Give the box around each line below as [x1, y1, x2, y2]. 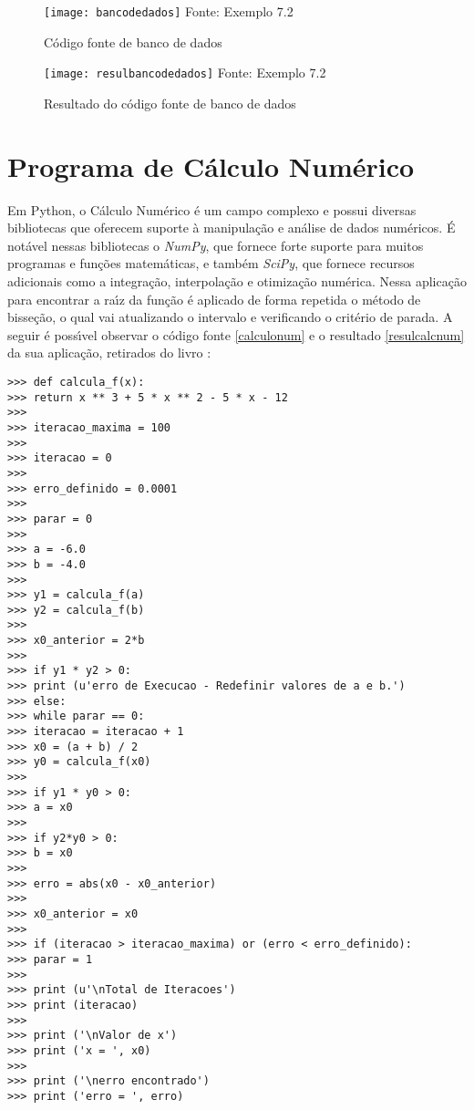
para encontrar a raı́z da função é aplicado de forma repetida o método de [7, 289, 421, 308]
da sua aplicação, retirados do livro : [7, 343, 211, 362]
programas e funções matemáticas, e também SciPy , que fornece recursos [7, 254, 415, 273]
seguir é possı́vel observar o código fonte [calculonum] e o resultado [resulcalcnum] [7, 325, 465, 344]
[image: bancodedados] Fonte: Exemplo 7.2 [44, 2, 294, 20]
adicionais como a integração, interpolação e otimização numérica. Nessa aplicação [7, 272, 467, 290]
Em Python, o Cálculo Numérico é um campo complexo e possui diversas [7, 200, 417, 219]
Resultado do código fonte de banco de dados [44, 93, 296, 112]
